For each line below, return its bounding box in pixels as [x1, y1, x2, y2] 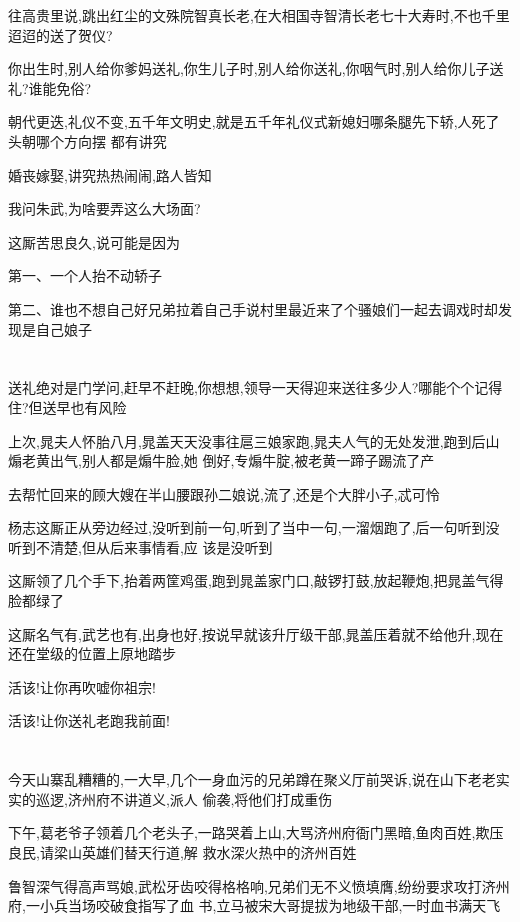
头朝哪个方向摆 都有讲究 [8, 130, 167, 151]
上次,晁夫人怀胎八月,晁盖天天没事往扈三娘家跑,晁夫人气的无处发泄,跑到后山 [8, 430, 500, 451]
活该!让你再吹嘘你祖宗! [8, 676, 156, 697]
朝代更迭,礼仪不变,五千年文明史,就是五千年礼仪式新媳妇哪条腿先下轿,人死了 [8, 111, 500, 132]
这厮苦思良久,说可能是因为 [8, 231, 180, 252]
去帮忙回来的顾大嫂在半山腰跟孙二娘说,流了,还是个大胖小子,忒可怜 [8, 483, 440, 504]
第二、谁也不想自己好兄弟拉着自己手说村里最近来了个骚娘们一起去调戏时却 [8, 298, 498, 319]
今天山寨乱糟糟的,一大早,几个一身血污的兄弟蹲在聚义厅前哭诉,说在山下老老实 [8, 769, 510, 790]
